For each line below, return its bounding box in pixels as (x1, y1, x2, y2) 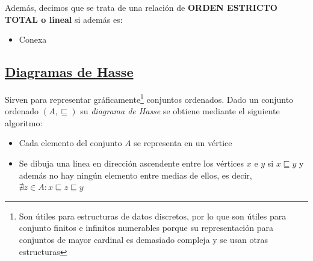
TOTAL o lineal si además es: (5, 13, 123, 25)
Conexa (19, 33, 47, 46)
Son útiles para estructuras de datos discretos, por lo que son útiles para (19, 209, 287, 222)
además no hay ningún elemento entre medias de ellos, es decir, (19, 168, 252, 181)
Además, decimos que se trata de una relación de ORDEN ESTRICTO (5, 1, 277, 13)
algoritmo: (5, 116, 43, 129)
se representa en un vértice (134, 137, 232, 149)
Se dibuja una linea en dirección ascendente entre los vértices (19, 157, 244, 170)
